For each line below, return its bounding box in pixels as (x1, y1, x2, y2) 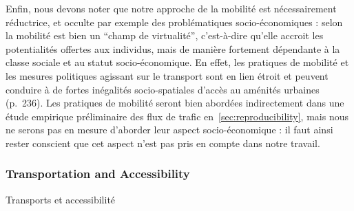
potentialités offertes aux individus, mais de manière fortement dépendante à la (6, 41, 340, 56)
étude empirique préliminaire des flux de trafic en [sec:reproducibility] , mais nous (6, 109, 348, 123)
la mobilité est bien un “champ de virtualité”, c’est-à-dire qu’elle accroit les (6, 28, 324, 43)
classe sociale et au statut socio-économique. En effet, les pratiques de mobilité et (6, 55, 349, 69)
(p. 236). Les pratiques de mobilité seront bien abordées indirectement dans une (6, 96, 344, 110)
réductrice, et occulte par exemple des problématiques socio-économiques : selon (6, 14, 343, 29)
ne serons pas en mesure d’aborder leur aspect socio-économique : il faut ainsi (6, 122, 333, 137)
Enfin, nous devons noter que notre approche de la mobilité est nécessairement (6, 1, 337, 15)
